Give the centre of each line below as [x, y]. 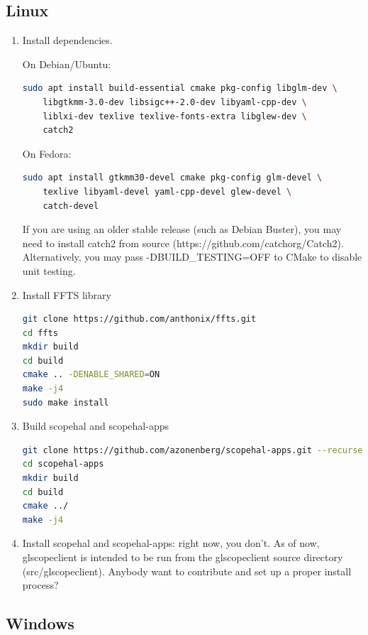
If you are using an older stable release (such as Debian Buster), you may [182, 229]
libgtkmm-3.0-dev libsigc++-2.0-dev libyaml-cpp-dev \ [175, 102]
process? [40, 585]
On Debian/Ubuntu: [67, 64]
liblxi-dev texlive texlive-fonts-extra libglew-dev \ [175, 116]
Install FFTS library [67, 294]
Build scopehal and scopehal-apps [95, 426]
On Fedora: [47, 153]
